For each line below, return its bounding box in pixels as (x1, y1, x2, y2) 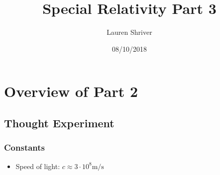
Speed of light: (15, 161, 60, 171)
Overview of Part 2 (4, 81, 138, 101)
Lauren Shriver (107, 27, 152, 37)
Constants (4, 141, 45, 154)
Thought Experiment (4, 115, 114, 130)
